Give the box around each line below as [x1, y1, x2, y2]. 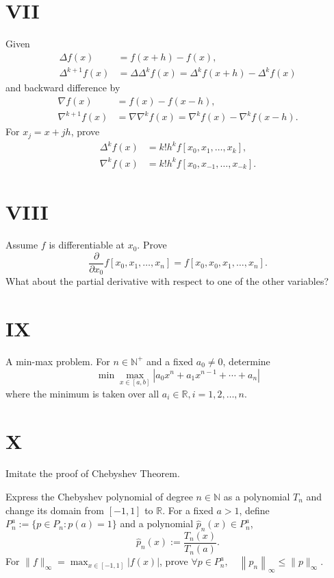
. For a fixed [162, 502, 214, 517]
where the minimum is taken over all [5, 386, 159, 400]
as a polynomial [223, 489, 290, 504]
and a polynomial [120, 516, 194, 531]
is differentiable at [49, 238, 125, 252]
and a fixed [146, 354, 194, 368]
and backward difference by [5, 80, 120, 95]
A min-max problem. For [5, 354, 110, 368]
